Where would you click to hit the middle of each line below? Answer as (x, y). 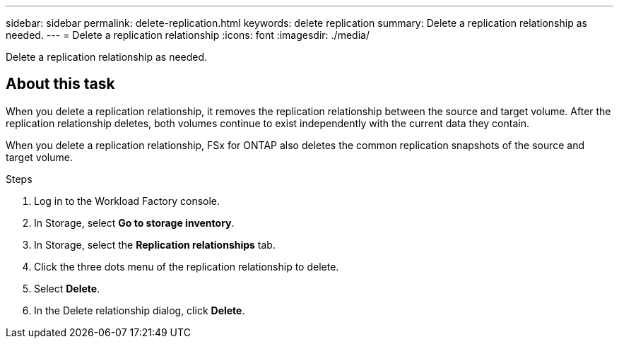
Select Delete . (67, 288)
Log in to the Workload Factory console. (127, 201)
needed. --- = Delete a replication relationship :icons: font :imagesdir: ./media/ (188, 35)
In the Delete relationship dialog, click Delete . (140, 310)
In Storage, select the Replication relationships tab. (155, 244)
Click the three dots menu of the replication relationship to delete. (187, 266)
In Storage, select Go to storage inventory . (134, 223)
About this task (60, 84)
